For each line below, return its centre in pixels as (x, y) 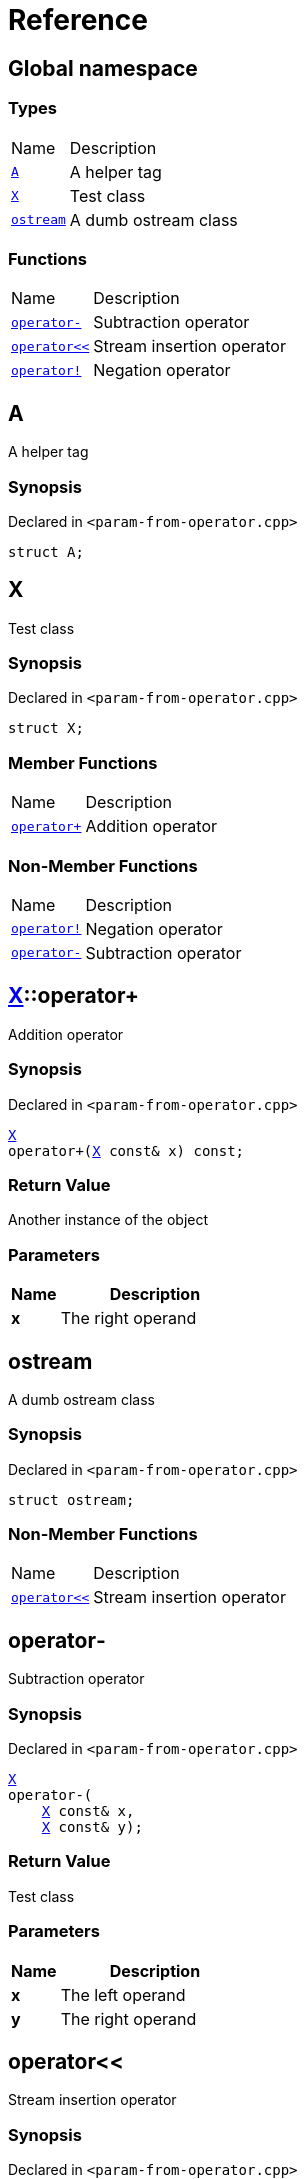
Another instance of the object (108, 1220)
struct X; (46, 728)
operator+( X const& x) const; (126, 1150)
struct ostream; (71, 1499)
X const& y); (92, 1827)
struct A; (46, 551)
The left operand (123, 1994)
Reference (78, 20)
